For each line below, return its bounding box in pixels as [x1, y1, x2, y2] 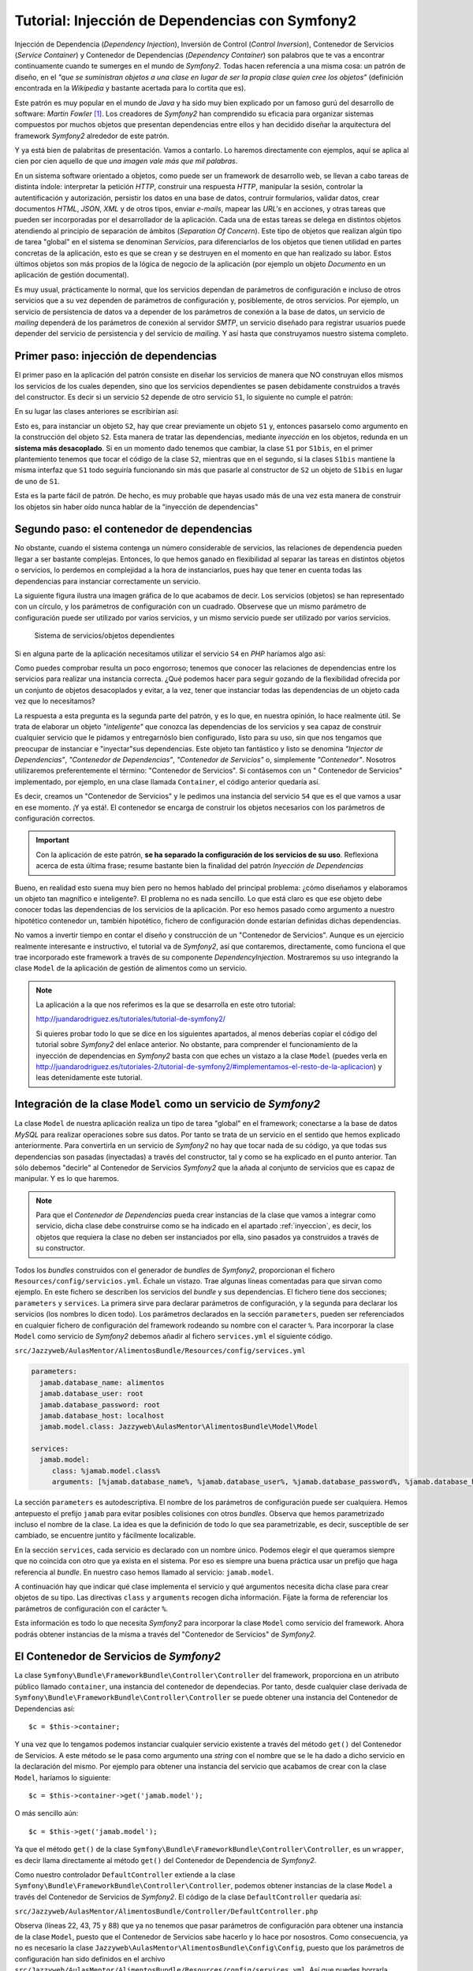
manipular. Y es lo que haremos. [14, 1174, 120, 1183]
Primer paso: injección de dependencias [14, 349, 217, 363]
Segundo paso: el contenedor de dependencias [14, 523, 252, 536]
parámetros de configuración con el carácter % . [14, 1604, 169, 1613]
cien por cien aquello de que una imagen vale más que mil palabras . [14, 156, 238, 166]
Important [35, 836, 70, 845]
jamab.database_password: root [39, 1400, 161, 1409]
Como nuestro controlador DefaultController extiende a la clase [14, 1869, 236, 1880]
